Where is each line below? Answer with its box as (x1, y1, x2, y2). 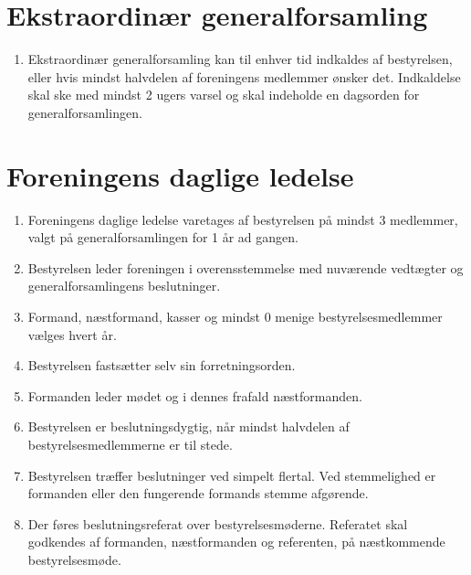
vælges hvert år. (27, 325, 117, 344)
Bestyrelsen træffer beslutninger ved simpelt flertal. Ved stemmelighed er (27, 465, 436, 484)
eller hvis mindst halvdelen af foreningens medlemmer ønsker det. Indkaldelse (27, 67, 461, 86)
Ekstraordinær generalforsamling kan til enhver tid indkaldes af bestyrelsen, (27, 49, 453, 69)
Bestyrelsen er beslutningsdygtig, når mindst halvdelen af (27, 417, 350, 436)
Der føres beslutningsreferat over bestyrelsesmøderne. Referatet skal (27, 514, 408, 533)
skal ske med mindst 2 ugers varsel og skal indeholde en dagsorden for (27, 85, 420, 104)
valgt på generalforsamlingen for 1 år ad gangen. (27, 228, 298, 247)
